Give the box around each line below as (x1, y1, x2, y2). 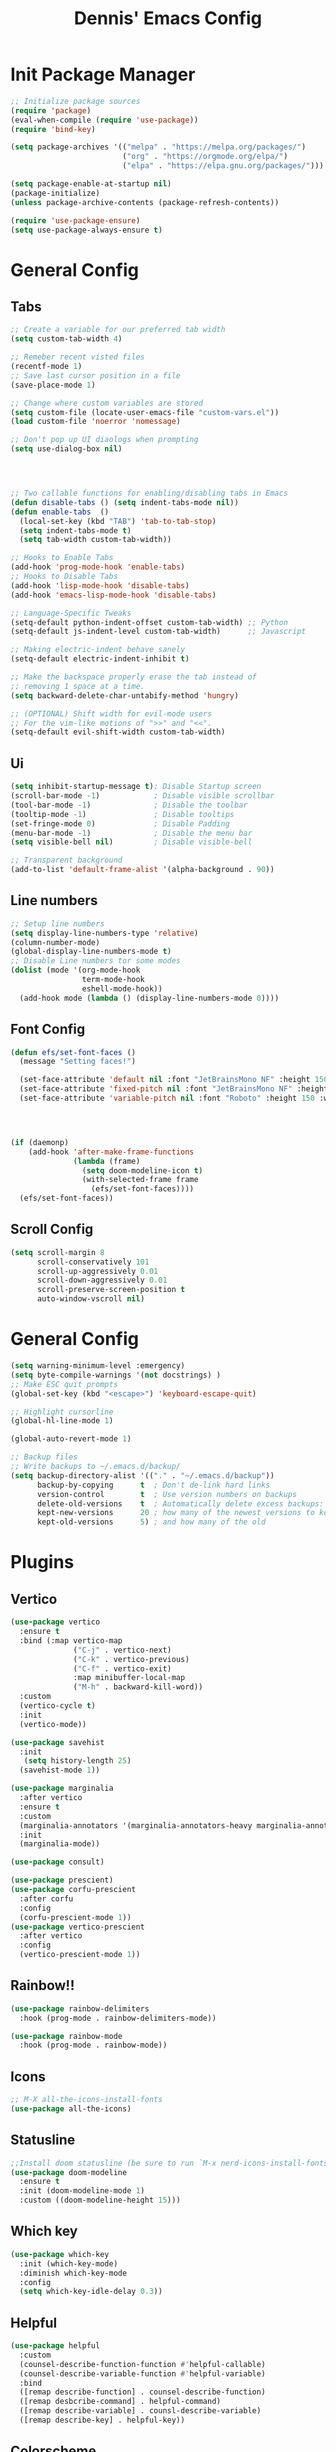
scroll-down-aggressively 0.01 (36, 1275, 168, 1286)
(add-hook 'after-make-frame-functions (28, 1147, 195, 1157)
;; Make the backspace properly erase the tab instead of (10, 672, 257, 682)
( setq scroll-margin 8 (10, 1247, 105, 1257)
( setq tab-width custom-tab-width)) (19, 535, 172, 545)
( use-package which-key (10, 2249, 110, 2259)
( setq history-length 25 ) (23, 1756, 132, 1766)
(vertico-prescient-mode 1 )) (19, 1950, 141, 1960)
